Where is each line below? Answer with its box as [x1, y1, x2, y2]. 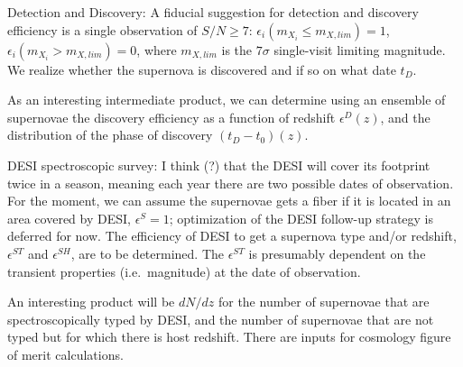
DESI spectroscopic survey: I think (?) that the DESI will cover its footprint [7, 155, 431, 174]
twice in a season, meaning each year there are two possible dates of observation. [7, 173, 454, 192]
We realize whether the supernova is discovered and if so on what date [7, 60, 396, 78]
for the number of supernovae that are [218, 292, 430, 311]
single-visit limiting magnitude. [273, 40, 446, 59]
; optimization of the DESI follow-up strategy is [169, 208, 434, 227]
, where [136, 40, 177, 59]
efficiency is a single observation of [7, 20, 198, 39]
